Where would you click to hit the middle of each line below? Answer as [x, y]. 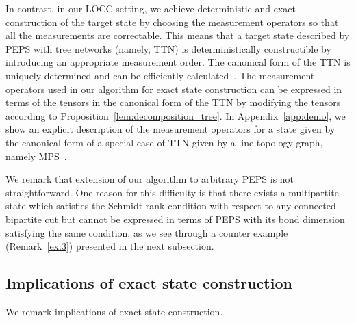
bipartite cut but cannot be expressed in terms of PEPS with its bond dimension [175, 219]
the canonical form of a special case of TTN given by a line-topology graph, [164, 142]
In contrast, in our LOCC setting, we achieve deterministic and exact [151, 8]
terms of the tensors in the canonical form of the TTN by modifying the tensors [173, 102]
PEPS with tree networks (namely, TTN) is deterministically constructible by [168, 48]
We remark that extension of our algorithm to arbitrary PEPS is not [150, 179]
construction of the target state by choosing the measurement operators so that [172, 22]
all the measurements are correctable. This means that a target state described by [178, 35]
